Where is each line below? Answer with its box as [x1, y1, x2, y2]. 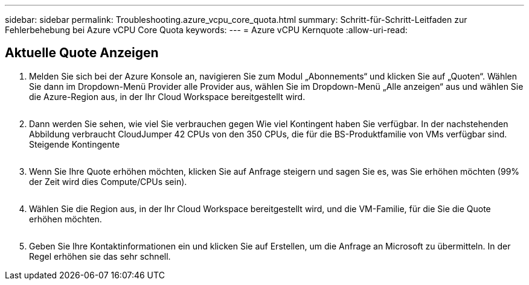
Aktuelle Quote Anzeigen [5, 45, 159, 61]
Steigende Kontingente [29, 139, 120, 149]
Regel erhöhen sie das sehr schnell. [29, 251, 171, 262]
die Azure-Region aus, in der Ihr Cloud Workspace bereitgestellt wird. [29, 91, 306, 102]
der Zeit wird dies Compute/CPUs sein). [29, 176, 187, 187]
